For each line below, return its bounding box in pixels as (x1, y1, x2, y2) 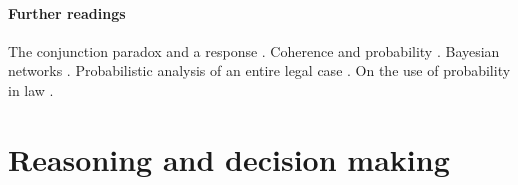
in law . (8, 79, 54, 100)
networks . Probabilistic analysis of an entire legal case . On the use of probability (8, 60, 511, 81)
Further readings (8, 2, 126, 23)
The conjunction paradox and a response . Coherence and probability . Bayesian (8, 40, 500, 61)
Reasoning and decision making (8, 138, 450, 179)
